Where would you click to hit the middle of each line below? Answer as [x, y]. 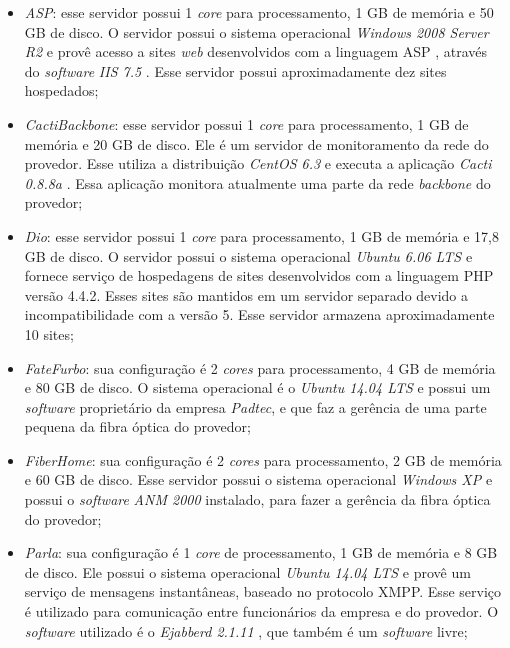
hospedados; [61, 90]
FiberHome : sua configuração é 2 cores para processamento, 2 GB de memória [263, 459]
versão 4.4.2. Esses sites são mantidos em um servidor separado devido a [246, 294]
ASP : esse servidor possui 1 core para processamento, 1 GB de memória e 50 [259, 12]
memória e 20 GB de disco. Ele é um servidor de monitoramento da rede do [256, 143]
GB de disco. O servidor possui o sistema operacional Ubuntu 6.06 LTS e [248, 255]
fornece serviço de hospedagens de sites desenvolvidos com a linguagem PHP [259, 275]
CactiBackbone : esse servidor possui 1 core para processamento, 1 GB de [246, 123]
